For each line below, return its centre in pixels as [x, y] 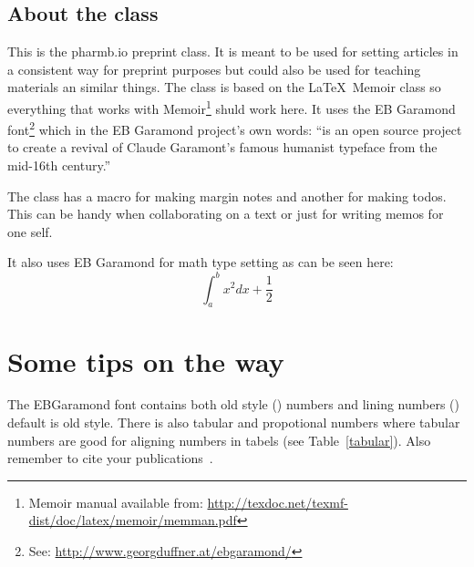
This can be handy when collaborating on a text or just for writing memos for [226, 214]
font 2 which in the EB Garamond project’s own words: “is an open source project [235, 128]
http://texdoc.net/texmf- [278, 502]
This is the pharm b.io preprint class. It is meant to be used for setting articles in [233, 52]
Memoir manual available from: [116, 502]
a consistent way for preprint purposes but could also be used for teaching [214, 69]
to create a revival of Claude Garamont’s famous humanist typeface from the [222, 147]
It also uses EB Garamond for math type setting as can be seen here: [201, 262]
